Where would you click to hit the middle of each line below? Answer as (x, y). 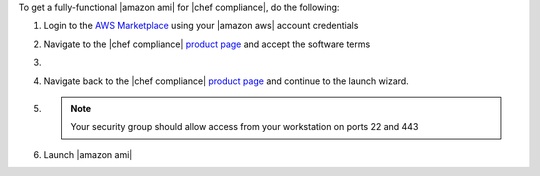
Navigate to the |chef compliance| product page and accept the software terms (207, 44)
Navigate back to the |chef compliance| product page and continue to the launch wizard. (226, 81)
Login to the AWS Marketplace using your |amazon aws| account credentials (201, 26)
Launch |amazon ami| (88, 154)
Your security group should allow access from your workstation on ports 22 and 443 (244, 127)
